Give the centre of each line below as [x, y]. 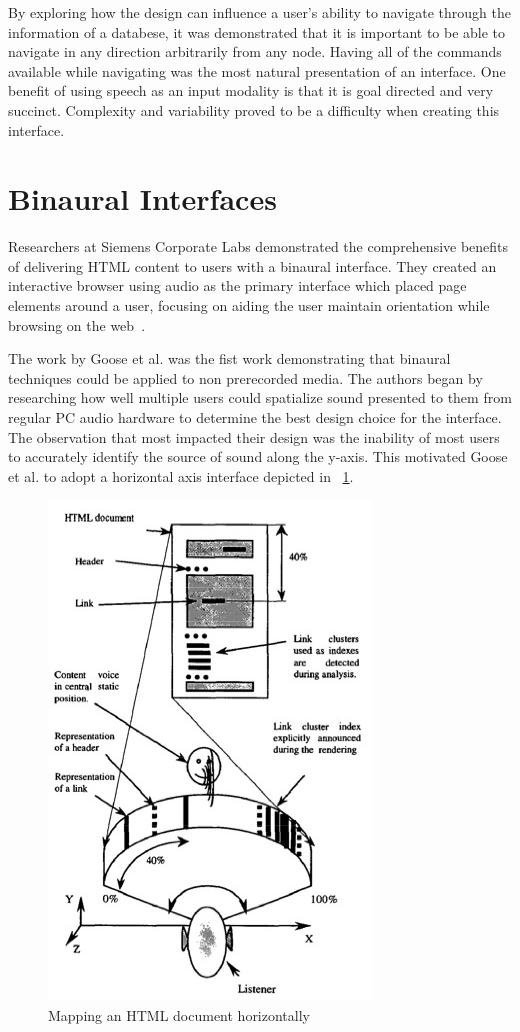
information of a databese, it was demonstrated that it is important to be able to [257, 31]
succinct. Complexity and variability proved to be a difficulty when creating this [254, 109]
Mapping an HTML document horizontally [179, 1015]
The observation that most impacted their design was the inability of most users [254, 436]
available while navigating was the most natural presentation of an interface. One [257, 70]
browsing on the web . [77, 324]
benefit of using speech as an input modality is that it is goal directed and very [251, 90]
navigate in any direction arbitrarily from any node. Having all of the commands [255, 51]
